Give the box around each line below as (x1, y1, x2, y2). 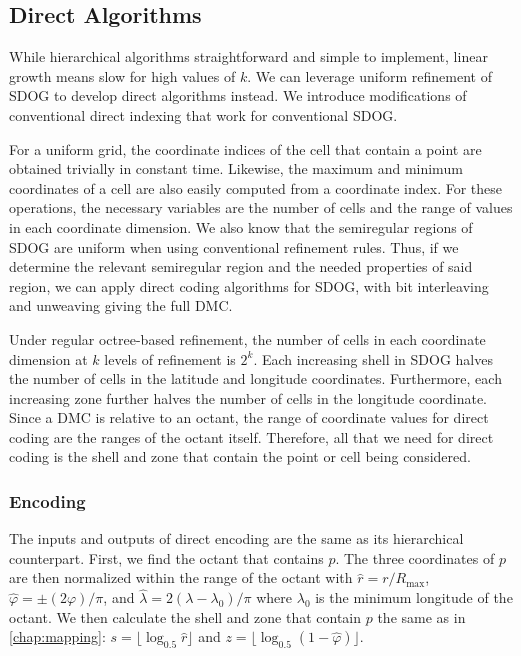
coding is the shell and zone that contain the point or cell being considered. (9, 446, 471, 467)
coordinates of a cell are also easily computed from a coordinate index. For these (9, 177, 503, 198)
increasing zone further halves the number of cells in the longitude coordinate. (9, 387, 488, 408)
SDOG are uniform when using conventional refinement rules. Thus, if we (9, 236, 459, 257)
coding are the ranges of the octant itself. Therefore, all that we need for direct (9, 426, 494, 447)
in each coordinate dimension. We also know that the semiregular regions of (9, 216, 473, 237)
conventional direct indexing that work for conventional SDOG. (9, 104, 398, 125)
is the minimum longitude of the (315, 587, 513, 608)
